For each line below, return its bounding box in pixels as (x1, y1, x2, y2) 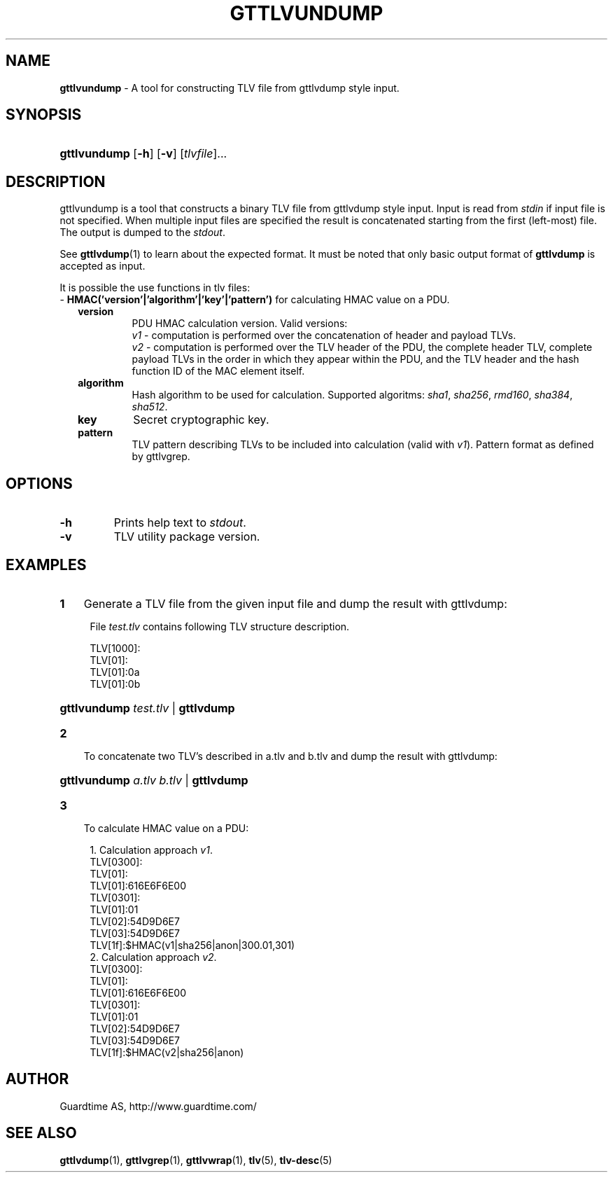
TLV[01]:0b (90, 677, 141, 690)
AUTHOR (6, 1070, 69, 1088)
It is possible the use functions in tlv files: (59, 282, 251, 294)
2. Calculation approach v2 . (90, 950, 217, 963)
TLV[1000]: (90, 642, 141, 654)
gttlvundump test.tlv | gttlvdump (59, 700, 235, 715)
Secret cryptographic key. (133, 413, 269, 427)
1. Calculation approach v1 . (90, 843, 213, 856)
